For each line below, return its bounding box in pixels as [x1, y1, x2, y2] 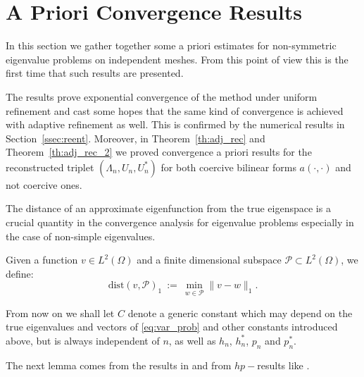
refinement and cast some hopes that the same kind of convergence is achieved [6, 103, 344, 118]
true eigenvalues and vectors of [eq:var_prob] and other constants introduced [6, 319, 338, 334]
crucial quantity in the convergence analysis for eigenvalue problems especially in [6, 215, 354, 230]
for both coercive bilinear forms [161, 159, 296, 174]
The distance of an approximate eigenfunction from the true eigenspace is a [6, 201, 331, 216]
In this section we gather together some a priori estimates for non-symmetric [6, 38, 337, 53]
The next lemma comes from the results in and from [6, 357, 232, 372]
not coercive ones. [6, 177, 82, 192]
